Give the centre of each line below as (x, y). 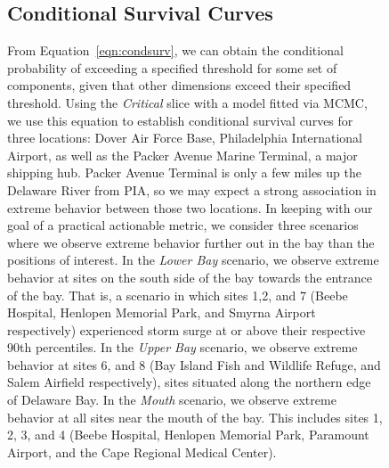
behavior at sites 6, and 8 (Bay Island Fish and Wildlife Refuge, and (194, 364)
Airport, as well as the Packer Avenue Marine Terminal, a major (182, 155)
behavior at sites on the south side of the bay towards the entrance (190, 277)
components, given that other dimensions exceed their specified (179, 85)
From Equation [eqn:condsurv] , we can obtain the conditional (175, 50)
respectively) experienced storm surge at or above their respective (186, 329)
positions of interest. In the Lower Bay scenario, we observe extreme (193, 260)
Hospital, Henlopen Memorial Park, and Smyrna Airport (162, 312)
